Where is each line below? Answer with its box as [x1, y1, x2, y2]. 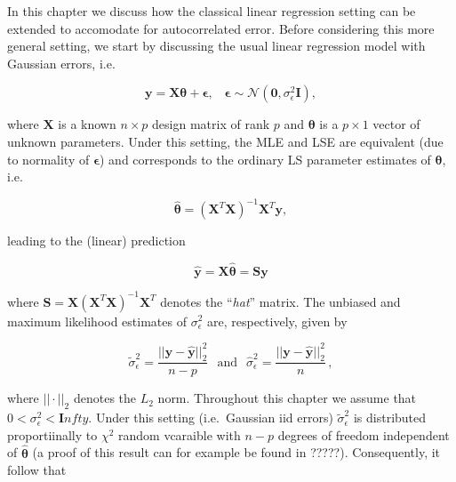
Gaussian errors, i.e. [7, 53, 116, 72]
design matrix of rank [152, 115, 270, 133]
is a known [58, 115, 116, 133]
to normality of [7, 149, 90, 168]
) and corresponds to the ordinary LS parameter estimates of [99, 149, 431, 168]
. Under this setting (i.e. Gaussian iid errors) [88, 408, 333, 427]
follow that [7, 461, 67, 479]
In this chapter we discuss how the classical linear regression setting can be [7, 2, 416, 20]
